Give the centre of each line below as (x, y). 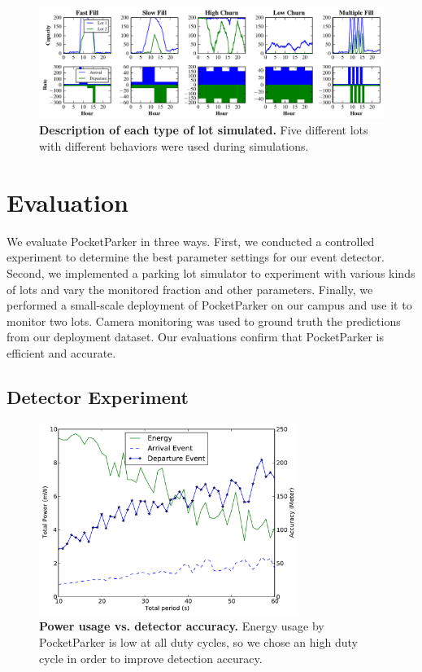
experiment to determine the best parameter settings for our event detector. (196, 257)
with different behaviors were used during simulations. (174, 146)
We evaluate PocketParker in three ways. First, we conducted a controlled (191, 241)
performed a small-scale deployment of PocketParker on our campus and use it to (209, 305)
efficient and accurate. (61, 352)
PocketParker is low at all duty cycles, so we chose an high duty (198, 641)
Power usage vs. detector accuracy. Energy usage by (182, 626)
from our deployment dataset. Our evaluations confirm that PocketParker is (196, 337)
